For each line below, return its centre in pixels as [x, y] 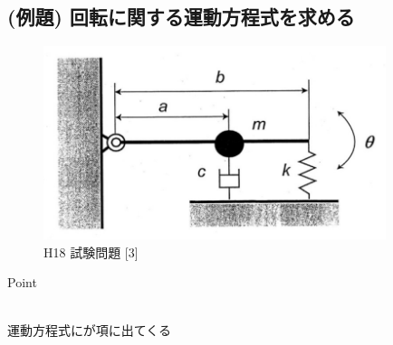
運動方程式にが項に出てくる [90, 330]
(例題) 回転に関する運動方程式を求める [181, 17]
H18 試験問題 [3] [91, 252]
